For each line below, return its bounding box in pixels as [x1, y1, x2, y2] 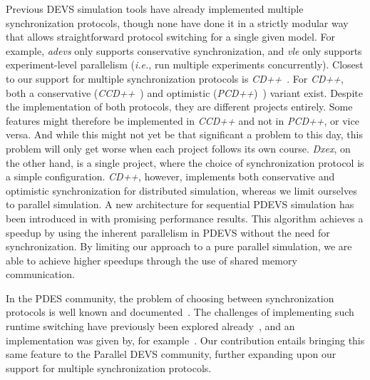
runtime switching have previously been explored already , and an [6, 319, 295, 334]
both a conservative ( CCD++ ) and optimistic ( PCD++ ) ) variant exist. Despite [6, 85, 363, 100]
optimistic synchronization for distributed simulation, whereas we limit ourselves [6, 183, 357, 197]
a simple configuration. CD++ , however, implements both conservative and [6, 169, 335, 184]
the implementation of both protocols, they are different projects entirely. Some [6, 99, 353, 114]
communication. [6, 267, 75, 282]
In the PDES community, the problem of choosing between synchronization [6, 290, 334, 305]
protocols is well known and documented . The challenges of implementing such [6, 304, 354, 319]
